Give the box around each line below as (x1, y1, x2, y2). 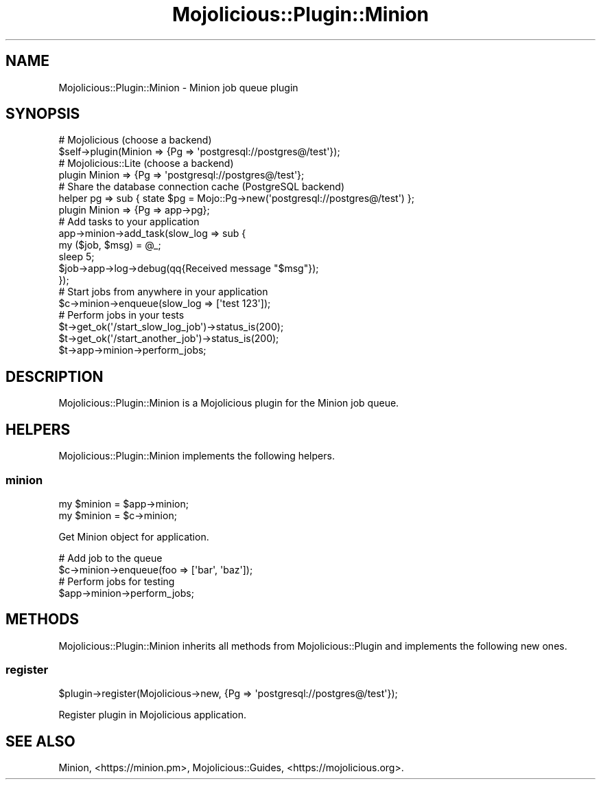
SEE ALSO (5, 732, 75, 750)
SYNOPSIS (5, 105, 80, 123)
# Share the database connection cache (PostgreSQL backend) (58, 181, 345, 193)
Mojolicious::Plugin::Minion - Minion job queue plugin (58, 81, 298, 93)
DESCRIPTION (5, 367, 104, 385)
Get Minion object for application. (58, 530, 209, 543)
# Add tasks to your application (58, 216, 200, 228)
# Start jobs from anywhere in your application (58, 286, 268, 298)
